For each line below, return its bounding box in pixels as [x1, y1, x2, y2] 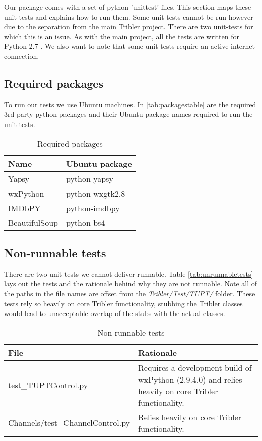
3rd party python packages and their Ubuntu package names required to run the [4, 109, 253, 119]
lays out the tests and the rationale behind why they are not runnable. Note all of [4, 278, 257, 289]
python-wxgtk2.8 [65, 187, 125, 199]
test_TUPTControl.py [8, 379, 88, 391]
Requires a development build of [138, 361, 252, 373]
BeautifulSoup [8, 216, 58, 228]
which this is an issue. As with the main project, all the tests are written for [4, 31, 239, 41]
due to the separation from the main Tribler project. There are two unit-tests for [4, 21, 253, 32]
